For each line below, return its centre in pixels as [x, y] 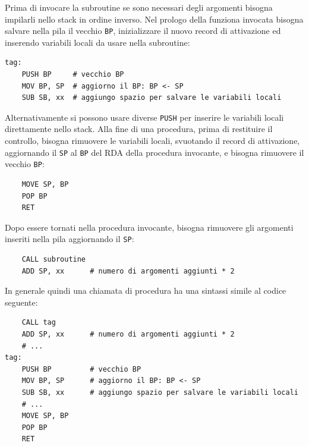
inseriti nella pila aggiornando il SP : [70, 239]
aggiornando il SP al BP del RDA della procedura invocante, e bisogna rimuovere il [154, 152]
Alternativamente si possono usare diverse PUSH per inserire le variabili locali [144, 117]
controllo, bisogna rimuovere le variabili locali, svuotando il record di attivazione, [152, 141]
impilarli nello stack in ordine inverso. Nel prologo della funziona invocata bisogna [154, 19]
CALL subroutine [54, 259]
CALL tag [39, 323]
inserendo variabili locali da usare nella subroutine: [97, 42]
